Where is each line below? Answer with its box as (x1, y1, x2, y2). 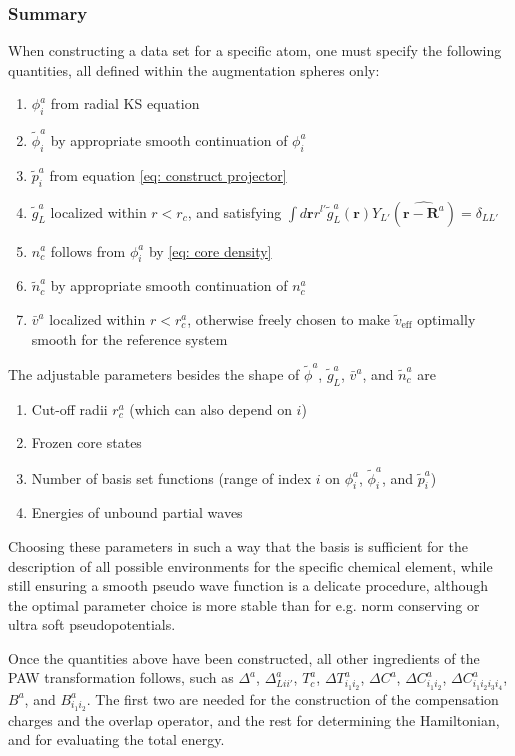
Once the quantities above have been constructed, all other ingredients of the (8, 647, 480, 668)
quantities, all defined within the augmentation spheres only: (8, 59, 380, 80)
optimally (417, 308, 476, 329)
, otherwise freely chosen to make (187, 308, 391, 329)
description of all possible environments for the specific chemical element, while (8, 555, 493, 576)
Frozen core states (31, 432, 142, 453)
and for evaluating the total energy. (8, 729, 225, 750)
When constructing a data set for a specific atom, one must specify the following (8, 40, 502, 61)
